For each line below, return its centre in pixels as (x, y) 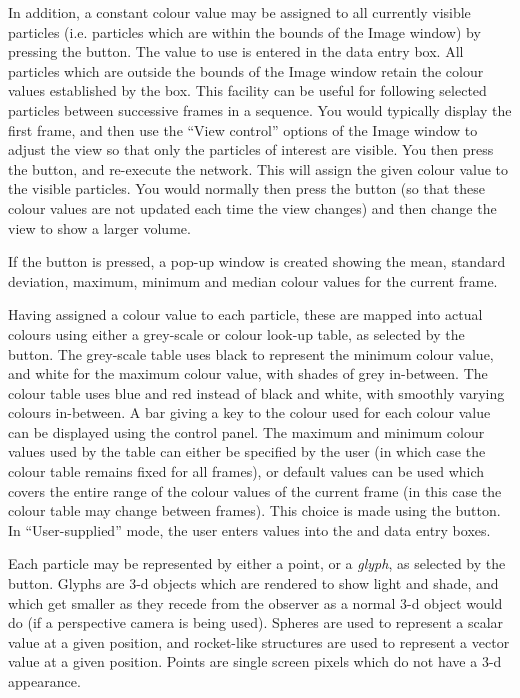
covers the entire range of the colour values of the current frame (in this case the (255, 490)
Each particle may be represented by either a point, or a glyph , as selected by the (257, 563)
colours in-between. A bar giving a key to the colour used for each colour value (249, 412)
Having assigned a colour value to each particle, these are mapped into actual (245, 314)
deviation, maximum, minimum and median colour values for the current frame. (253, 280)
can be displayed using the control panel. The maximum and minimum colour (246, 431)
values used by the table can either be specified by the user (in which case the (247, 451)
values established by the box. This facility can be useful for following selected (247, 90)
